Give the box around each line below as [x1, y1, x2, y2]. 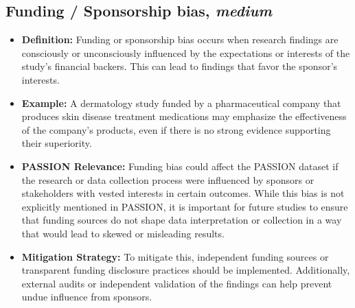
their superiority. [21, 136, 92, 150]
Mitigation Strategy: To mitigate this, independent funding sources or [21, 249, 329, 263]
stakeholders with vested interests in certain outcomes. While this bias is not [21, 186, 345, 200]
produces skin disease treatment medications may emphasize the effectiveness [21, 109, 347, 123]
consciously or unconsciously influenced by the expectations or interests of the [21, 45, 350, 60]
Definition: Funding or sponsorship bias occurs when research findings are [21, 32, 339, 47]
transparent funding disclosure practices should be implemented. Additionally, [21, 263, 350, 277]
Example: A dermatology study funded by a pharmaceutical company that [21, 95, 341, 110]
